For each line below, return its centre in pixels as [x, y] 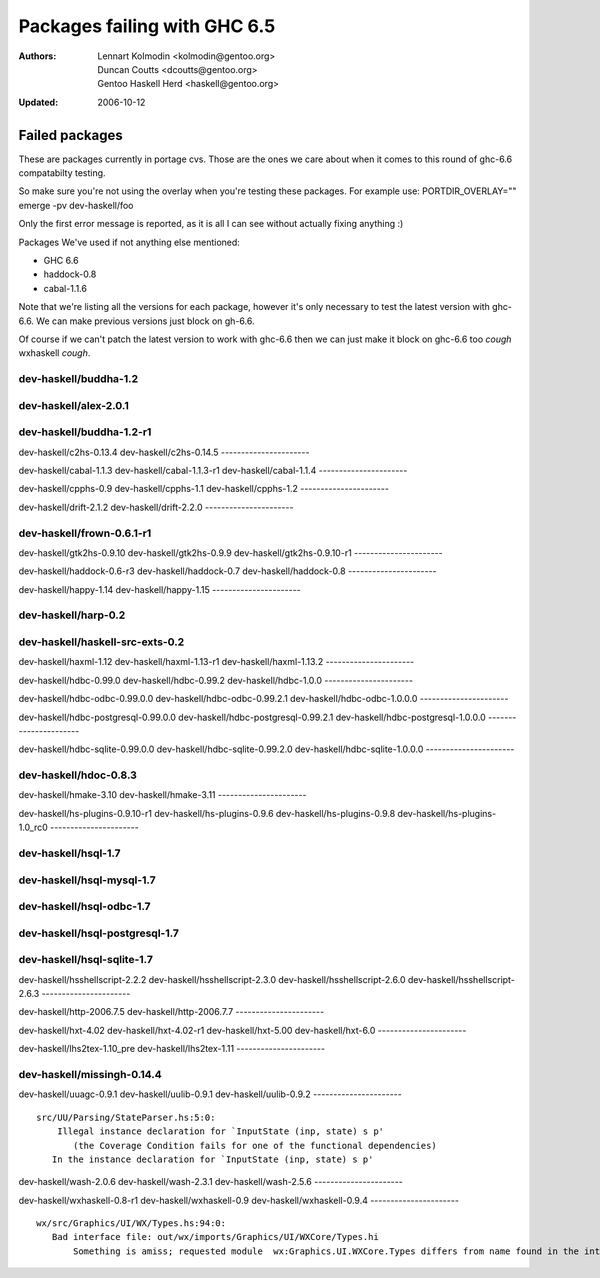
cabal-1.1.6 [65, 288]
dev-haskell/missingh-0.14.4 [90, 1074]
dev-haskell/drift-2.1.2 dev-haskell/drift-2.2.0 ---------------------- [156, 507]
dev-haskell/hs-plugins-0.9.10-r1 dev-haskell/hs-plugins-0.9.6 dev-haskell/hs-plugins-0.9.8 [207, 813]
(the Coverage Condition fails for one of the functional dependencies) [255, 1145]
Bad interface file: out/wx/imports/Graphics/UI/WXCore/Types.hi [215, 1237]
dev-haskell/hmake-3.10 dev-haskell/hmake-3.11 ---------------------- [162, 795]
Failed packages [71, 135]
